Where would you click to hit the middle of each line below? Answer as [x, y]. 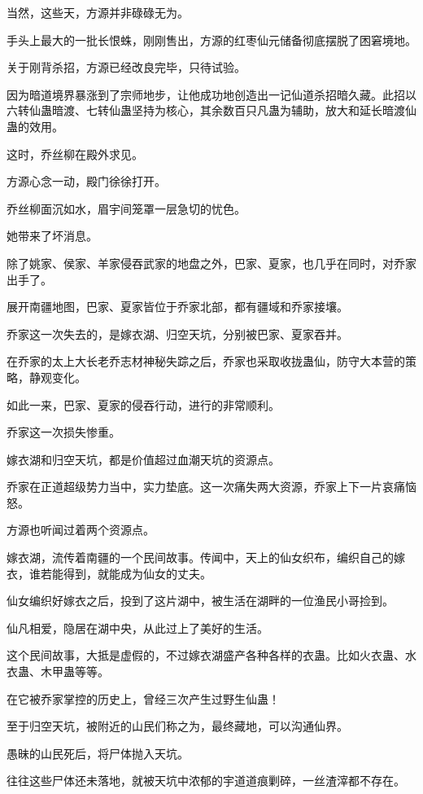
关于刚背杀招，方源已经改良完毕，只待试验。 [126, 67]
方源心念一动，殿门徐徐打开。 [86, 181]
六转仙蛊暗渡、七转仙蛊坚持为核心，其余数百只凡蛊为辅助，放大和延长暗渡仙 [211, 110]
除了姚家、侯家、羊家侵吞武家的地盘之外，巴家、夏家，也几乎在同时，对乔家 [211, 263]
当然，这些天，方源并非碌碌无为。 [98, 12]
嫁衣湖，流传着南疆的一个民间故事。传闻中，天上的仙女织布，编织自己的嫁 [206, 557]
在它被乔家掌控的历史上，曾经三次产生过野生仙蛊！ [143, 698]
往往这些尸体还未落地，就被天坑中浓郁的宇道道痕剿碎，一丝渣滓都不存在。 [206, 781]
